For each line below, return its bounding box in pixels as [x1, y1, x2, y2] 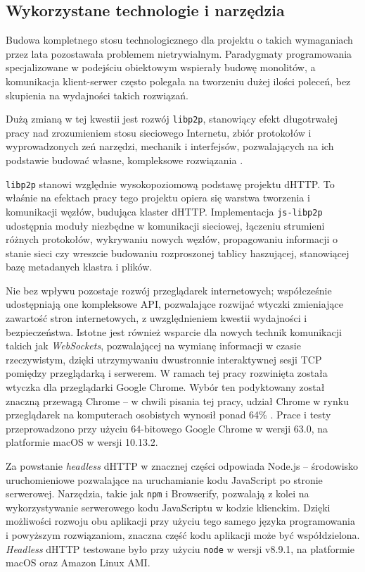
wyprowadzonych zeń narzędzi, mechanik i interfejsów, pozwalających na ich [6, 139, 334, 154]
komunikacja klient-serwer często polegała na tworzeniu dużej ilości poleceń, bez [6, 73, 351, 88]
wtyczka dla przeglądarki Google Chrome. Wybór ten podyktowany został [6, 380, 325, 394]
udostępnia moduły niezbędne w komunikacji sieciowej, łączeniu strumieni [6, 218, 325, 232]
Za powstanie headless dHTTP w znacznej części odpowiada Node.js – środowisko [6, 459, 359, 473]
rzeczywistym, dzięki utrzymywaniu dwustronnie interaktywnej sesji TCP [6, 352, 322, 366]
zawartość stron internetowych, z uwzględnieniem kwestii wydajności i [6, 311, 307, 325]
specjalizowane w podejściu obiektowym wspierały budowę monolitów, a [6, 60, 316, 75]
